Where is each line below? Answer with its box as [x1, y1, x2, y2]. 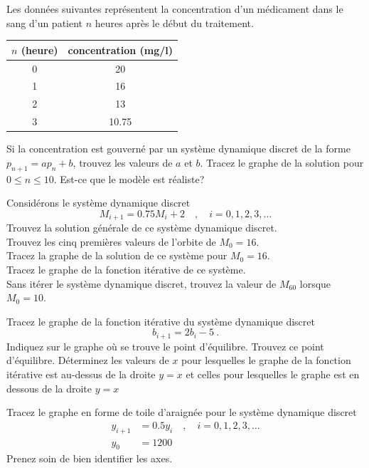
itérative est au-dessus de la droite [6, 366, 156, 381]
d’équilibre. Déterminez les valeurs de [6, 353, 169, 368]
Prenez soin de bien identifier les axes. [6, 451, 173, 466]
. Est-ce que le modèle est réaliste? [53, 171, 205, 186]
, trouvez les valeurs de [73, 155, 173, 170]
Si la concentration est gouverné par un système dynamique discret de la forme [6, 141, 351, 156]
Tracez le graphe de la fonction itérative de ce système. [6, 261, 246, 276]
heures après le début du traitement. [95, 15, 254, 30]
